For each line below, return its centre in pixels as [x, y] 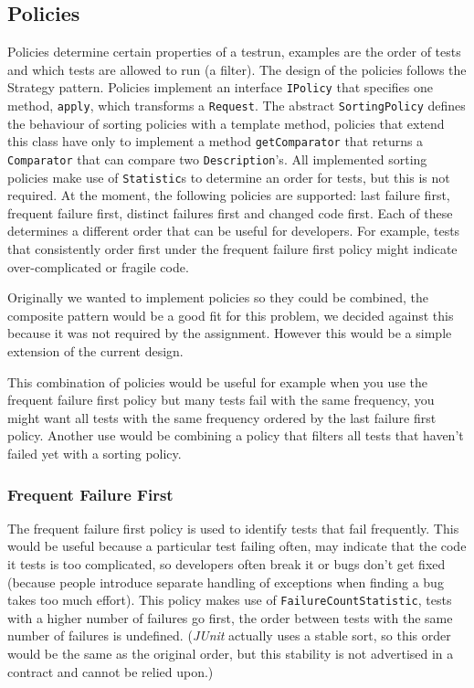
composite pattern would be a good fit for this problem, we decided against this [231, 315]
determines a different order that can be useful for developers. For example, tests [234, 231]
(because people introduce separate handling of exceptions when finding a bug [226, 582]
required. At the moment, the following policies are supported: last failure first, [229, 195]
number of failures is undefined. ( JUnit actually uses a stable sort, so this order [229, 635]
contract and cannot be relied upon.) [111, 671]
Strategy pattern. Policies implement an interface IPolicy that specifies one [220, 87]
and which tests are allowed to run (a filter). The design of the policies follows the [237, 69]
